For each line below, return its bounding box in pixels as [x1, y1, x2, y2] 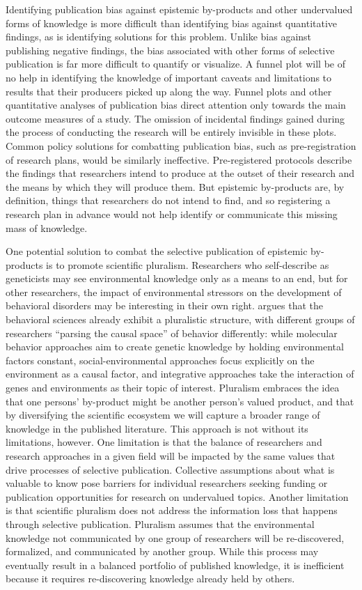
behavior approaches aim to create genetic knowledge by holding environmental [6, 339, 344, 354]
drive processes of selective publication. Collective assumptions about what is [6, 462, 335, 476]
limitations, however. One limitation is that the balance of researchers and [6, 435, 322, 449]
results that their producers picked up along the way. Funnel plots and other [6, 84, 332, 98]
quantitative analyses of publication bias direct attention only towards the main [6, 98, 346, 112]
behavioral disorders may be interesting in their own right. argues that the [6, 298, 323, 313]
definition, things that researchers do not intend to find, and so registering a [6, 193, 331, 208]
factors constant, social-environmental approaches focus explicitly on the [6, 352, 315, 367]
